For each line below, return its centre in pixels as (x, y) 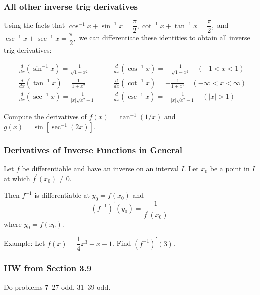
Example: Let (25, 243)
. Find (122, 243)
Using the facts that (35, 25)
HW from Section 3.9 (48, 268)
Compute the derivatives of (45, 117)
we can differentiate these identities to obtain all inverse (165, 38)
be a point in (230, 168)
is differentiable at (62, 195)
